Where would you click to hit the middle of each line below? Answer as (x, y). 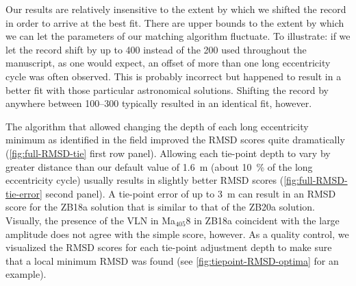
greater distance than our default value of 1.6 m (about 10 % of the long (159, 166)
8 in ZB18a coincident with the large (263, 220)
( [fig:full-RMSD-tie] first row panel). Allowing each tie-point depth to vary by (168, 153)
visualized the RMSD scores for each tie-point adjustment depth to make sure (169, 247)
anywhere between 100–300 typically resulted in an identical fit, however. (159, 103)
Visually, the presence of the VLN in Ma (91, 220)
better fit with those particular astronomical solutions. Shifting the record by (167, 90)
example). (26, 274)
